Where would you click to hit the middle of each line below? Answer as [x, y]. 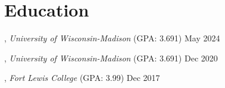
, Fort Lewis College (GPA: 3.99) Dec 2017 [82, 78]
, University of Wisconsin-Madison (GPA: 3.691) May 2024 [112, 38]
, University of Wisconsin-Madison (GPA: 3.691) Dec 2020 [111, 58]
